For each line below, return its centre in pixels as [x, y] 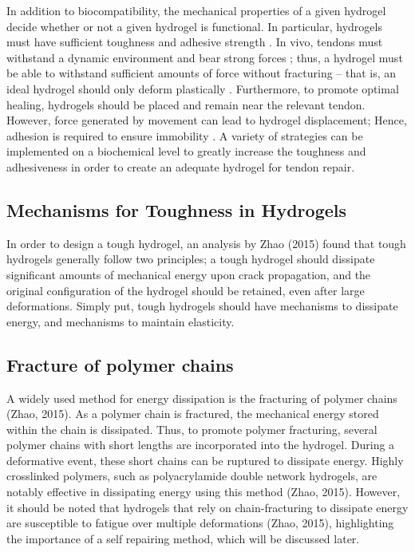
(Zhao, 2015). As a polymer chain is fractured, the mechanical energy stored [193, 414]
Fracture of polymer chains [120, 364]
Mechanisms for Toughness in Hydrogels [177, 209]
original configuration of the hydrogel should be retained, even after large [186, 290]
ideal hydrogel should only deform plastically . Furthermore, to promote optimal [203, 88]
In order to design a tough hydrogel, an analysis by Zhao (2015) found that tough [206, 243]
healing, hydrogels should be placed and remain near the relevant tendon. [186, 104]
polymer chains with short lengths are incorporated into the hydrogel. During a [201, 445]
